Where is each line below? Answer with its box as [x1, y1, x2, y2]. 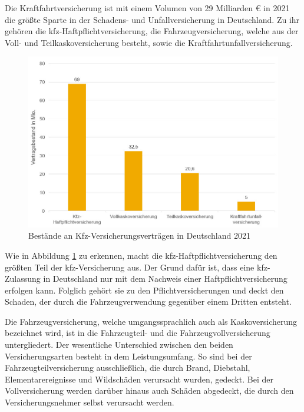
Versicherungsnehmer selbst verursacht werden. [5, 396, 174, 408]
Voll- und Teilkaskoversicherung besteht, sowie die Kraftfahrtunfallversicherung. [5, 36, 293, 48]
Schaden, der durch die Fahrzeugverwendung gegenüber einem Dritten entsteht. [5, 295, 292, 308]
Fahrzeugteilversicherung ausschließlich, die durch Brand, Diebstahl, [5, 361, 250, 374]
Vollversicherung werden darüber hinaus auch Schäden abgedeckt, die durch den [5, 384, 294, 397]
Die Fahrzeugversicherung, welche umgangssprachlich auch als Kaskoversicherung [5, 315, 298, 327]
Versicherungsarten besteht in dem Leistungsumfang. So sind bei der [5, 350, 252, 362]
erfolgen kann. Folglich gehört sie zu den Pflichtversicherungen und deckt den [5, 284, 284, 296]
